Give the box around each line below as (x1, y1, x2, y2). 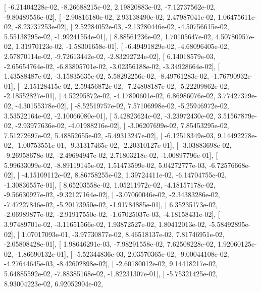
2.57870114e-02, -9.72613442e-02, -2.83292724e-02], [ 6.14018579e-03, (4, 50, 216, 61)
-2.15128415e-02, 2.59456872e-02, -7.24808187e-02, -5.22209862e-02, (21, 80, 229, 91)
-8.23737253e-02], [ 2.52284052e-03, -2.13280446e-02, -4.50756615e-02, (15, 21, 229, 32)
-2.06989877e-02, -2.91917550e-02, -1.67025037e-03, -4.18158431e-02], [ (4, 209, 220, 219)
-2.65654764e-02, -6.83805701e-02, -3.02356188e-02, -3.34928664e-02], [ (4, 61, 220, 71)
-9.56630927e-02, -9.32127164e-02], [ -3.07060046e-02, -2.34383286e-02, (4, 189, 220, 200)
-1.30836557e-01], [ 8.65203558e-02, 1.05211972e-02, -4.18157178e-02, (4, 179, 216, 190)
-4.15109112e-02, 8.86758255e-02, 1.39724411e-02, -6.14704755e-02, (21, 169, 227, 180)
